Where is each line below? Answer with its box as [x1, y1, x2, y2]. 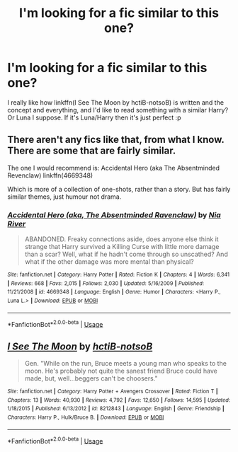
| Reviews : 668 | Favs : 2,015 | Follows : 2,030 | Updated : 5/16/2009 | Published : [7, 279, 204, 287]
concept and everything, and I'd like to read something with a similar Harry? [7, 105, 229, 114]
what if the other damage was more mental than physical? [24, 257, 194, 266]
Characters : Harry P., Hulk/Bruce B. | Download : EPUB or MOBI [7, 414, 164, 422]
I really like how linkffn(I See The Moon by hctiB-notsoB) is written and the [7, 98, 225, 107]
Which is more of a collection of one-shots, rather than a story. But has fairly [7, 185, 231, 193]
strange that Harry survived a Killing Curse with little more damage [24, 243, 220, 251]
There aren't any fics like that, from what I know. [7, 134, 225, 146]
